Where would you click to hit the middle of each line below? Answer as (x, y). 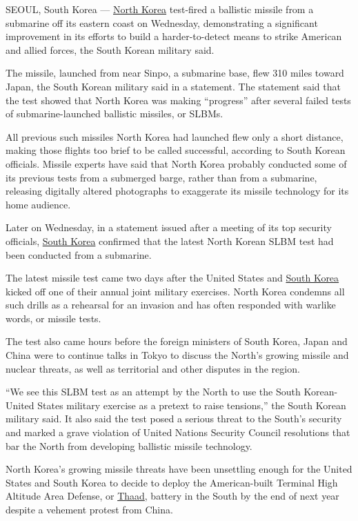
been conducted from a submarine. (79, 254)
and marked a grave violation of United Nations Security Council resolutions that (178, 432)
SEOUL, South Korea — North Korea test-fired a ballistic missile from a (160, 9)
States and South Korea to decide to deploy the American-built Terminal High (172, 482)
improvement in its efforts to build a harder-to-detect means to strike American (174, 36)
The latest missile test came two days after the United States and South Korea (172, 278)
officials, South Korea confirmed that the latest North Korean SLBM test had (170, 240)
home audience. (38, 204)
